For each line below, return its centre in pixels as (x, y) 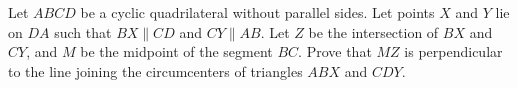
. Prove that (335, 51)
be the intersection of (373, 31)
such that (83, 31)
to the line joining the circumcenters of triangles (155, 70)
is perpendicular (453, 51)
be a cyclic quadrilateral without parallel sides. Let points (257, 12)
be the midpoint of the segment (176, 51)
